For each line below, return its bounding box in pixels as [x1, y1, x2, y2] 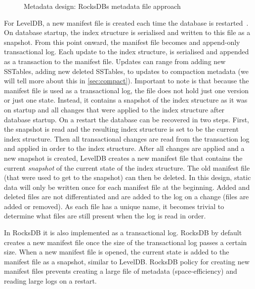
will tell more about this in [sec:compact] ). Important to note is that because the [4, 75, 249, 86]
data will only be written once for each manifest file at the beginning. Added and [4, 181, 250, 192]
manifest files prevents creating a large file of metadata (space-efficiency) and [4, 266, 237, 276]
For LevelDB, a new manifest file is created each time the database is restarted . [4, 17, 249, 28]
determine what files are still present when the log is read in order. [4, 211, 206, 221]
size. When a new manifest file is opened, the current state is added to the [4, 247, 229, 257]
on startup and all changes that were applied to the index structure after [4, 104, 225, 114]
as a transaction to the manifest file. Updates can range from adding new [4, 56, 226, 66]
